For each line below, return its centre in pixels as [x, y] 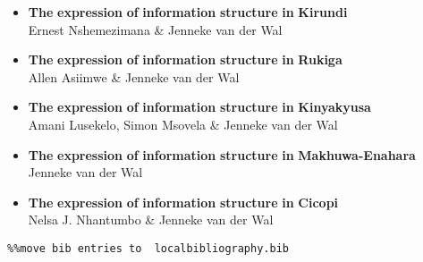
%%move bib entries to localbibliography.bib [148, 248]
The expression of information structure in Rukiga [185, 59]
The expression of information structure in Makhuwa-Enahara [222, 154]
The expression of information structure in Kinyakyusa [199, 107]
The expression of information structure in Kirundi [188, 12]
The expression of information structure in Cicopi [183, 202]
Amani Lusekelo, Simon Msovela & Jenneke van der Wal [183, 124]
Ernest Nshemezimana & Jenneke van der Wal [155, 29]
